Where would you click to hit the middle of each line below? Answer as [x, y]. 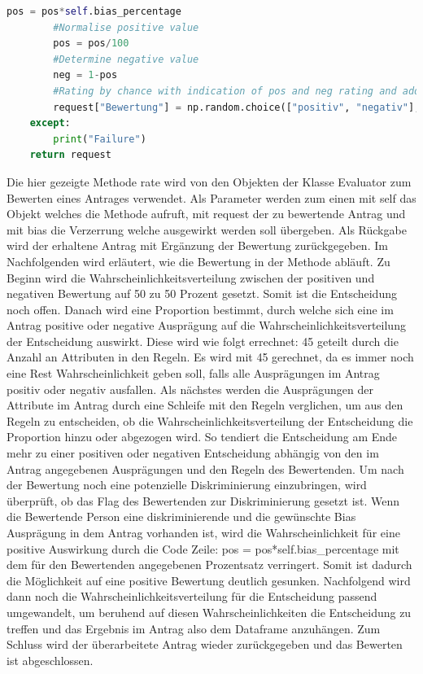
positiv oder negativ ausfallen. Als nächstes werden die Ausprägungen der [190, 389]
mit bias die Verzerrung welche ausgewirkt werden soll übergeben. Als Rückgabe [207, 229]
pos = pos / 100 [91, 44]
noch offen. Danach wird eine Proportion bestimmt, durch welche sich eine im [200, 309]
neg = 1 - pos [85, 75]
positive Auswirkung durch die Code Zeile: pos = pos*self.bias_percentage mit [203, 548]
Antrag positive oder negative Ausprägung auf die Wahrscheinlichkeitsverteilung [206, 325]
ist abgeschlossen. [50, 660]
